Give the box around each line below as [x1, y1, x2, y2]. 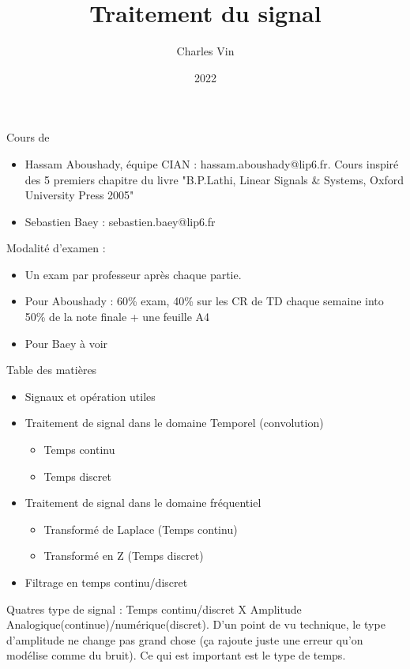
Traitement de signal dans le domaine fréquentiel [24, 494, 261, 511]
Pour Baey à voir [24, 334, 108, 351]
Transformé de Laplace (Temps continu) [43, 520, 238, 537]
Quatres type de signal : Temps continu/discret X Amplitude [6, 600, 302, 617]
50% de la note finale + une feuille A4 [24, 308, 210, 325]
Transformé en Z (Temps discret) [43, 547, 204, 564]
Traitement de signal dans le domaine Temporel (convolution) [24, 414, 324, 431]
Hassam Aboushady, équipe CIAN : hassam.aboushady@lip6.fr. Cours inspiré [24, 155, 399, 172]
